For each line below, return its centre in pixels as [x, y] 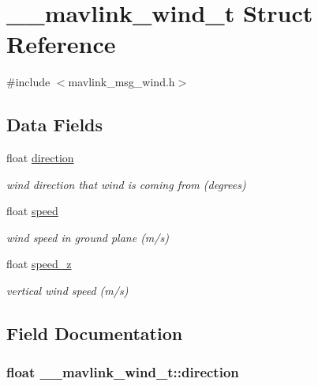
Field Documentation [95, 333]
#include [28, 82]
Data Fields [55, 125]
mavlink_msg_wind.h [122, 82]
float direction [40, 158]
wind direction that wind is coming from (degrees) [126, 184]
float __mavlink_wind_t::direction [123, 372]
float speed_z [39, 264]
